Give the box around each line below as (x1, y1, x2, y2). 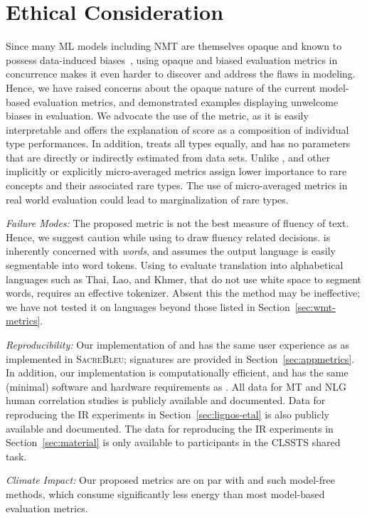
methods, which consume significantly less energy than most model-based (6, 486, 325, 501)
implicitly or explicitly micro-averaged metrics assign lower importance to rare (6, 164, 347, 179)
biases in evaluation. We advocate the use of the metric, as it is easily (6, 108, 309, 123)
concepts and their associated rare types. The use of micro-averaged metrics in (6, 178, 348, 193)
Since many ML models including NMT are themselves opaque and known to (6, 38, 342, 53)
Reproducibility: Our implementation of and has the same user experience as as (6, 337, 350, 351)
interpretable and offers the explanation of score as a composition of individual (6, 122, 349, 137)
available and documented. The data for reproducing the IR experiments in (6, 421, 334, 435)
